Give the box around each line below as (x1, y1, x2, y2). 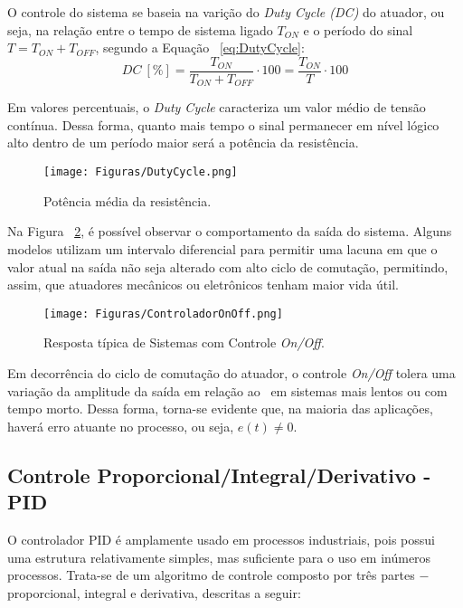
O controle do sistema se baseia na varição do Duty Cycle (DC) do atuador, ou (7, 3, 445, 21)
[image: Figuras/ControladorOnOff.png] (43, 307, 283, 320)
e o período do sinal (303, 20, 413, 39)
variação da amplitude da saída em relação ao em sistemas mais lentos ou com (7, 381, 448, 400)
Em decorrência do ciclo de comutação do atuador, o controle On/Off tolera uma (7, 363, 456, 382)
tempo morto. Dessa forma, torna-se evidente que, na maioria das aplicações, (7, 399, 433, 418)
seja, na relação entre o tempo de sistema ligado (7, 20, 273, 39)
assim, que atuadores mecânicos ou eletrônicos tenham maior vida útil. (7, 275, 399, 294)
